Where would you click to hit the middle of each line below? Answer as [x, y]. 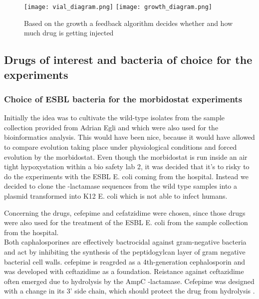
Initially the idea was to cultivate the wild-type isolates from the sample [115, 118]
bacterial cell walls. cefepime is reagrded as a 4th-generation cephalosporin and [125, 261]
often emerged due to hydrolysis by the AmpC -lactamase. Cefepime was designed [129, 281]
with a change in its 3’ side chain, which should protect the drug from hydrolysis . [129, 291]
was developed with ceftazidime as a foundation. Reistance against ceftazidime [124, 271]
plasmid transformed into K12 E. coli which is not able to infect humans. [116, 195]
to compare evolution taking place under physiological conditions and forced [121, 147]
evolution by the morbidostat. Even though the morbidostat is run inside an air [126, 156]
